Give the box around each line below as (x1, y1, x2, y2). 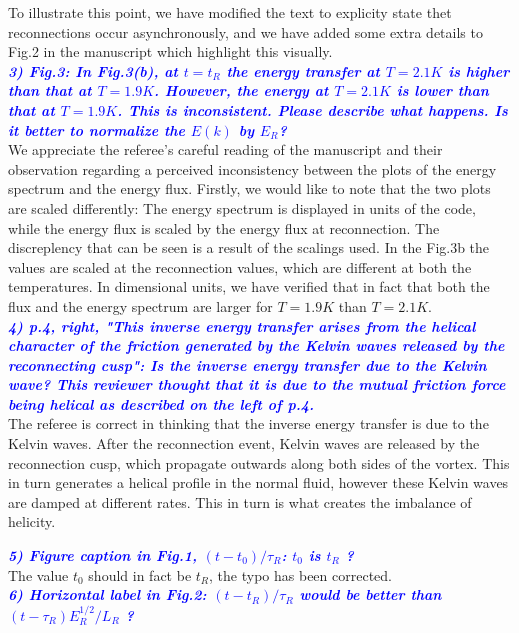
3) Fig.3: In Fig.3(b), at (8, 60, 178, 81)
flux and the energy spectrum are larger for (8, 295, 273, 316)
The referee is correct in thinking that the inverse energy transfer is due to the (8, 413, 489, 434)
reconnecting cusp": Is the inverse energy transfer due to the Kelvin (8, 354, 487, 375)
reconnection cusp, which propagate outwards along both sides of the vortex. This (8, 452, 510, 473)
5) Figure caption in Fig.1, (8, 545, 197, 566)
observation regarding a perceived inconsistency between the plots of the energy (8, 158, 497, 179)
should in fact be (88, 564, 192, 585)
